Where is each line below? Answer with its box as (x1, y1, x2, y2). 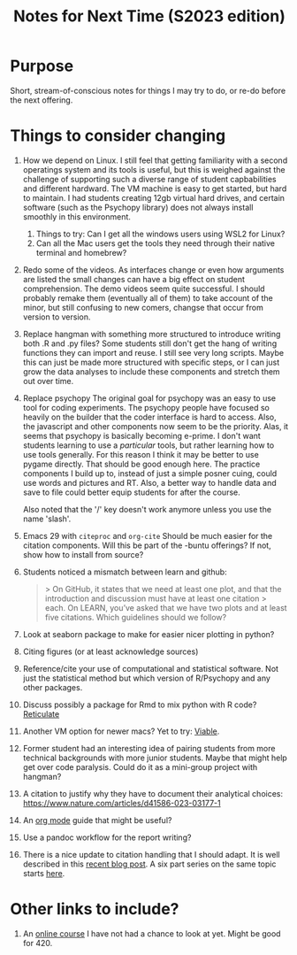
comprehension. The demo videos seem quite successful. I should (22, 283, 265, 294)
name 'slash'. (22, 513, 72, 524)
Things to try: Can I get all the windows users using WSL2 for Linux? (35, 228, 286, 239)
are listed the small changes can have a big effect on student (22, 273, 246, 284)
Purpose (10, 56, 74, 76)
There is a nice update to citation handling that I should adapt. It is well (22, 849, 281, 859)
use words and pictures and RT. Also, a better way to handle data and (22, 477, 277, 488)
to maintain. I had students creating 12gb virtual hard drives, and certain (22, 192, 286, 203)
